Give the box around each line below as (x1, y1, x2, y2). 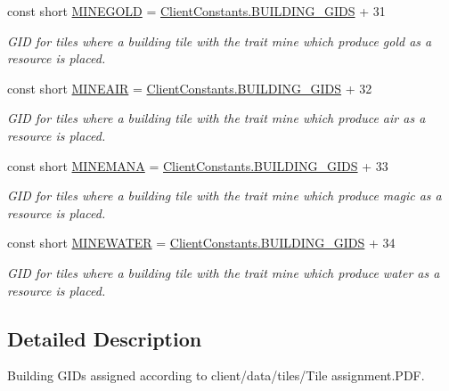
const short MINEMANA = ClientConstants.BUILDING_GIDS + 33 (7, 156, 388, 175)
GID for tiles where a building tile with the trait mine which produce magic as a (7, 186, 442, 205)
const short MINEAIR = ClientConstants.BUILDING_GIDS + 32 (7, 78, 372, 97)
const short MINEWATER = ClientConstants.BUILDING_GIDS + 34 (7, 233, 396, 252)
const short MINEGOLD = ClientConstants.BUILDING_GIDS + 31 (7, 2, 386, 20)
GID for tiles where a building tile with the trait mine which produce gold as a (7, 31, 432, 50)
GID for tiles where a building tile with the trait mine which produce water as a (7, 263, 440, 281)
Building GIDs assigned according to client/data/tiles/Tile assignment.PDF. (7, 366, 425, 385)
